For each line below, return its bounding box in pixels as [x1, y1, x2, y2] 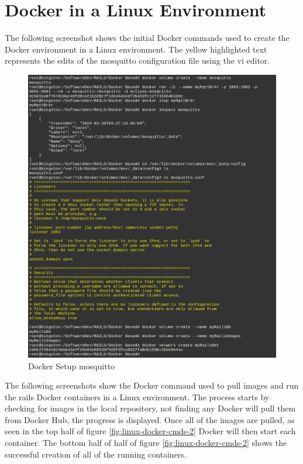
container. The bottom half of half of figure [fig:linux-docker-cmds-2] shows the [5, 437, 287, 449]
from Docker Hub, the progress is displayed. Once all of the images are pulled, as [5, 413, 295, 425]
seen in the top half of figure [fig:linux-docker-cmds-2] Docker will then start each [5, 425, 296, 437]
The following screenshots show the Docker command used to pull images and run [5, 379, 299, 392]
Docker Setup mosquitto [28, 359, 115, 372]
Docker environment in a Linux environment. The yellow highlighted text [5, 43, 267, 55]
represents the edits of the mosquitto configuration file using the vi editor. [5, 54, 270, 67]
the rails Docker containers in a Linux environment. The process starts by [5, 390, 270, 403]
